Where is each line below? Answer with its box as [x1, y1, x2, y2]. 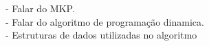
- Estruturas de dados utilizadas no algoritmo [5, 28, 197, 42]
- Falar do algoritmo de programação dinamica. [5, 14, 204, 28]
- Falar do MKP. [5, 1, 75, 15]
